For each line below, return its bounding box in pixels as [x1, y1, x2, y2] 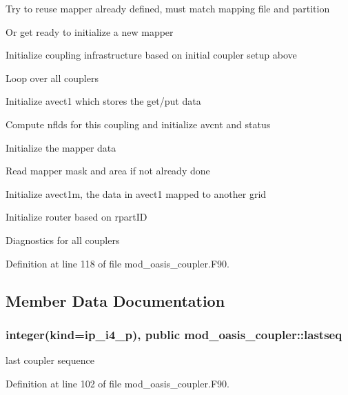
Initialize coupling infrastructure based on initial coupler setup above [6, 48, 297, 62]
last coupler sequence [6, 353, 94, 367]
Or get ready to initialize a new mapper [6, 24, 174, 39]
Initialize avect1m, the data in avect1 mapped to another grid [6, 186, 267, 201]
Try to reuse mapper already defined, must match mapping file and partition [6, 1, 330, 15]
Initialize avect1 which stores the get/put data [6, 94, 201, 108]
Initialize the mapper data [6, 140, 116, 154]
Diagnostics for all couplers [6, 232, 120, 247]
